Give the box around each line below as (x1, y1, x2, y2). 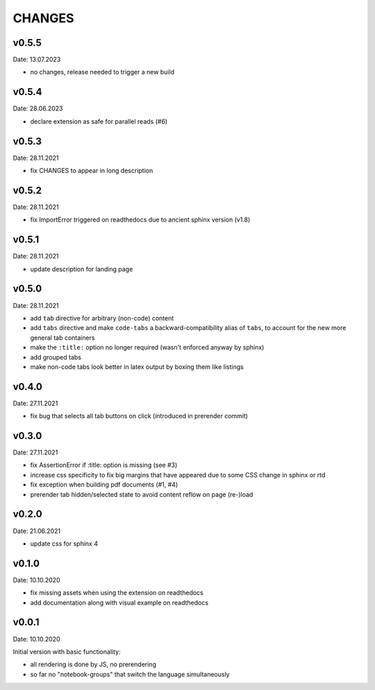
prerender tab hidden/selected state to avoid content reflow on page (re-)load (30, 490, 253, 498)
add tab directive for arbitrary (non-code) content (30, 313, 174, 322)
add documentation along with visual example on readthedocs (30, 598, 208, 607)
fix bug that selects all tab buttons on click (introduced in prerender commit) (30, 412, 249, 420)
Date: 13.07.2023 (12, 56, 61, 64)
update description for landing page (30, 265, 133, 273)
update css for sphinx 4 (30, 539, 99, 548)
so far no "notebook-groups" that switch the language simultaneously (30, 670, 230, 678)
